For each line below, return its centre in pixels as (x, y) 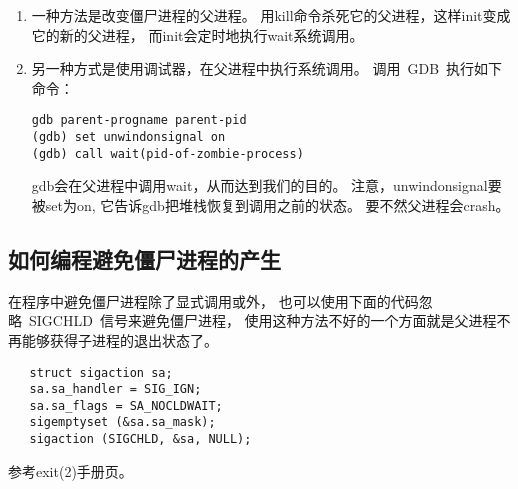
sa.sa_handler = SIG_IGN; (115, 389)
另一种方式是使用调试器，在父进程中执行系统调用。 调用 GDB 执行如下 (267, 68)
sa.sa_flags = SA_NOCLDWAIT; (126, 405)
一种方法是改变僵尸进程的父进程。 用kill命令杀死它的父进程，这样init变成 (271, 15)
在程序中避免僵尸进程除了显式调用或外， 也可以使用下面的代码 (213, 300)
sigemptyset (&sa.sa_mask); (122, 422)
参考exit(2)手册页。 (70, 470)
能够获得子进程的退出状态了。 (119, 339)
